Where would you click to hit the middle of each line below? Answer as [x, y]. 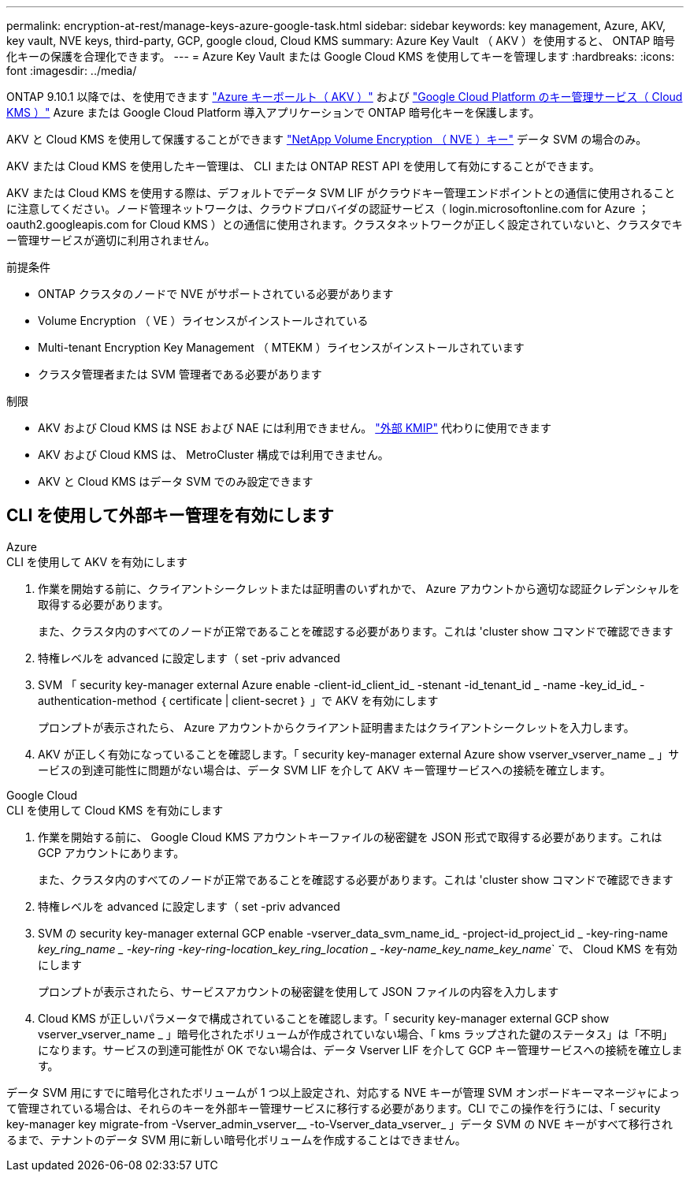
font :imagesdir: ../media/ [72, 71]
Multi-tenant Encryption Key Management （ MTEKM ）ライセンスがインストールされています [281, 347]
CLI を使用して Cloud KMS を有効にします [115, 810]
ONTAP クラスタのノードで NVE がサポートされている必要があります [216, 294]
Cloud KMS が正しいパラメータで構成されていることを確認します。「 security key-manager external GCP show [324, 1018]
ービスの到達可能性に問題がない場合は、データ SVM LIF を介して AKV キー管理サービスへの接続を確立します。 [325, 770]
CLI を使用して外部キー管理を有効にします [170, 516]
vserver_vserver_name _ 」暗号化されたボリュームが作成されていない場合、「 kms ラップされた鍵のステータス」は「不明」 [356, 1034]
